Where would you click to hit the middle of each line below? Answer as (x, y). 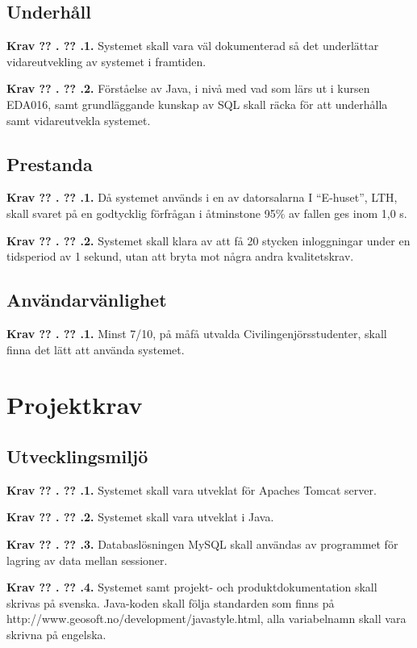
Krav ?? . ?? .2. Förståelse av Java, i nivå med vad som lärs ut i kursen (188, 88)
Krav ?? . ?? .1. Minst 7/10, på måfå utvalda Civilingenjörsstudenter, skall (197, 333)
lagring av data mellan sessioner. (87, 560)
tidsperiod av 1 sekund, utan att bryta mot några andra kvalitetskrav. (180, 256)
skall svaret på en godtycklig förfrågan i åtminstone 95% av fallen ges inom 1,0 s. (207, 213)
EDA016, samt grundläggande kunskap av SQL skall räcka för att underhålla (197, 104)
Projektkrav (75, 405)
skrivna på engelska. (56, 634)
